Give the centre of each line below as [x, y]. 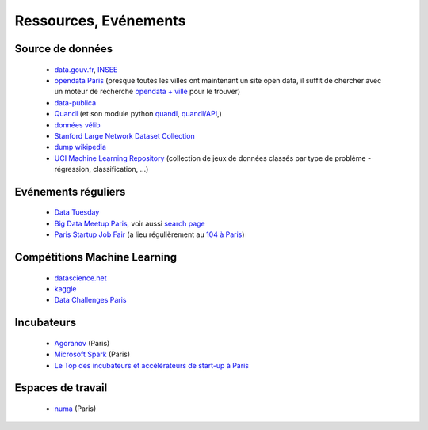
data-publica [75, 102]
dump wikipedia [80, 147]
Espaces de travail [61, 388]
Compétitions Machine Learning [96, 257]
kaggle [65, 289]
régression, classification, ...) [101, 169]
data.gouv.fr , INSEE [86, 69]
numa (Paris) [75, 409]
